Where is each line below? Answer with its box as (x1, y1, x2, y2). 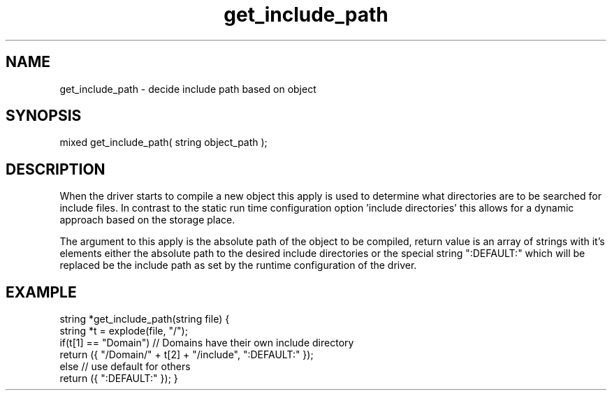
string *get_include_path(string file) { (59, 313, 230, 325)
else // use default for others (59, 360, 191, 373)
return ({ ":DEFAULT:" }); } (59, 372, 178, 385)
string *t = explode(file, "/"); (59, 325, 188, 337)
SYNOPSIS (6, 107, 82, 125)
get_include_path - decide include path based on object (59, 82, 316, 95)
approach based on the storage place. (59, 214, 235, 226)
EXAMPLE (6, 283, 77, 301)
